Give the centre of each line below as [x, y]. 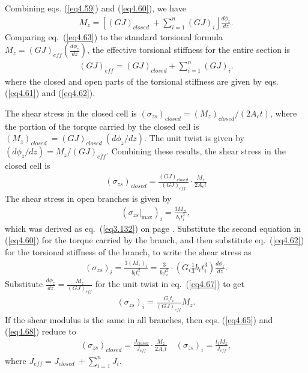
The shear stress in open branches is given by [88, 199]
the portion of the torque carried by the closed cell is [102, 126]
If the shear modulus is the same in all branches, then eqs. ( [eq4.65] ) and [139, 319]
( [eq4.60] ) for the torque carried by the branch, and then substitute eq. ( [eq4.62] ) [155, 240]
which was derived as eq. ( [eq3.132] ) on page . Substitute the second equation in [153, 228]
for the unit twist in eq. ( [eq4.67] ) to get [170, 284]
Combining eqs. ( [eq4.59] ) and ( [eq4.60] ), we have [95, 8]
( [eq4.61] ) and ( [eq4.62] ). [50, 93]
